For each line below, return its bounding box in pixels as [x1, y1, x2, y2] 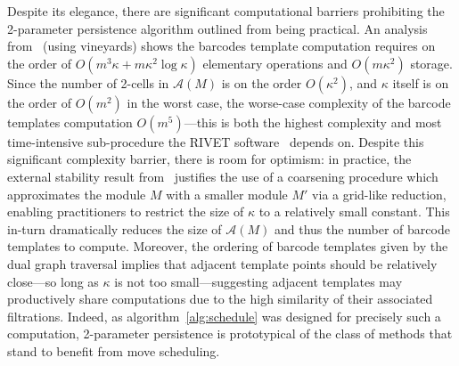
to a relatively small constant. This [258, 202, 450, 221]
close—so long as [7, 272, 99, 290]
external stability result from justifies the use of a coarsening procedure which [7, 167, 439, 185]
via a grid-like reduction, [312, 184, 447, 203]
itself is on [392, 73, 449, 92]
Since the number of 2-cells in [7, 73, 169, 92]
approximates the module [7, 184, 146, 203]
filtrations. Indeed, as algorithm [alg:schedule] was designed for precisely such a [7, 306, 441, 325]
